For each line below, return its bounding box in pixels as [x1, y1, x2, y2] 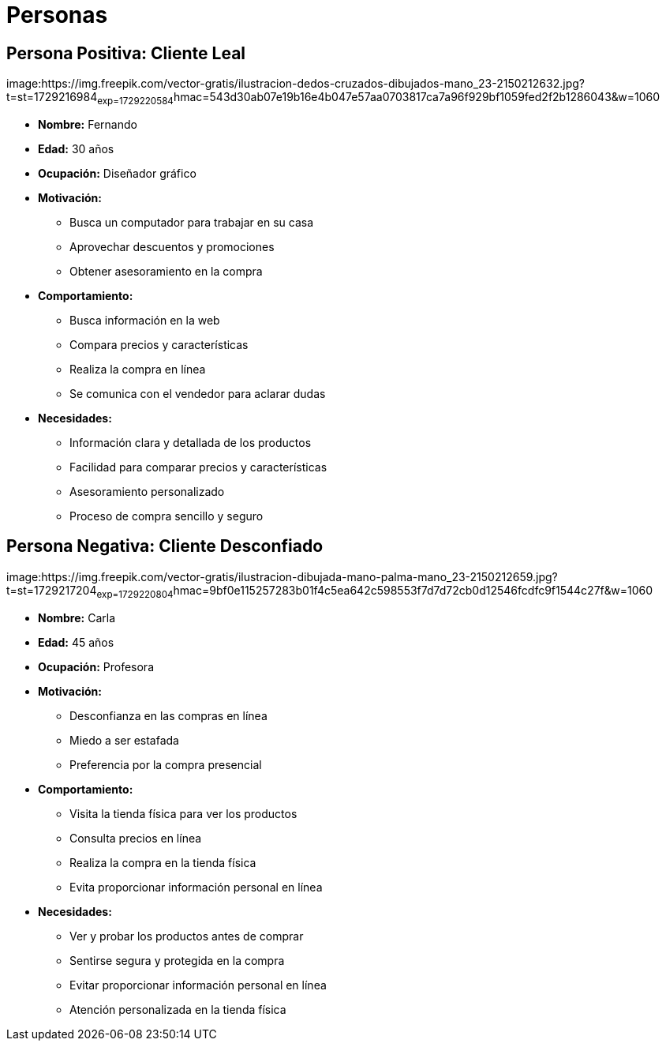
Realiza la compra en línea [69, 362, 206, 376]
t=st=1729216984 [6, 90, 98, 104]
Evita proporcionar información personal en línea [69, 880, 323, 894]
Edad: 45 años [38, 635, 114, 649]
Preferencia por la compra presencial [69, 757, 262, 771]
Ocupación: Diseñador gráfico [38, 166, 196, 180]
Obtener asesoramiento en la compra [69, 264, 263, 278]
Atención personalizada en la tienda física [69, 1002, 286, 1016]
